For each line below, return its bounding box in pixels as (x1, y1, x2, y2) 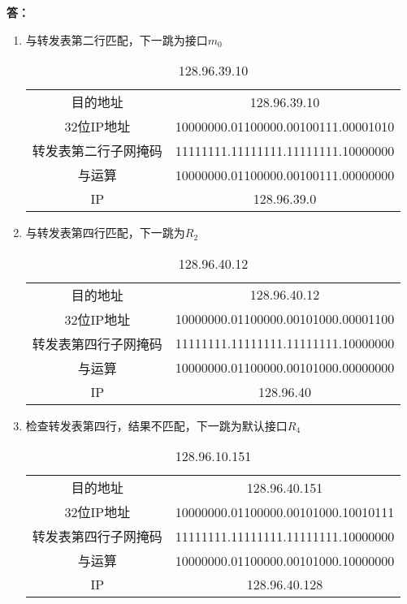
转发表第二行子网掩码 (32, 141, 162, 161)
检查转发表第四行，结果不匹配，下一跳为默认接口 (25, 416, 288, 434)
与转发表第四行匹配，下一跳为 (25, 224, 185, 241)
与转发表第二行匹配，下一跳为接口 (25, 31, 208, 48)
